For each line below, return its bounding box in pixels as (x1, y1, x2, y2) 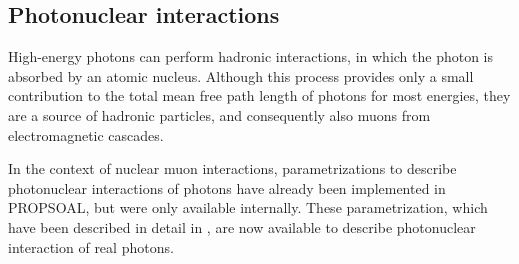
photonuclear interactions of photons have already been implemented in (8, 177, 446, 198)
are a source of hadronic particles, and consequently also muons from (8, 104, 431, 125)
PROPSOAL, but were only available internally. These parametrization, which (8, 197, 488, 218)
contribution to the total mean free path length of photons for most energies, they (8, 85, 511, 106)
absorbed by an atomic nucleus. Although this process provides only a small (8, 65, 474, 86)
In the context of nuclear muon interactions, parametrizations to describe (8, 158, 457, 179)
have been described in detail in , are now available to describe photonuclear (8, 216, 476, 237)
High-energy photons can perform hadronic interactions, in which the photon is (8, 46, 494, 67)
